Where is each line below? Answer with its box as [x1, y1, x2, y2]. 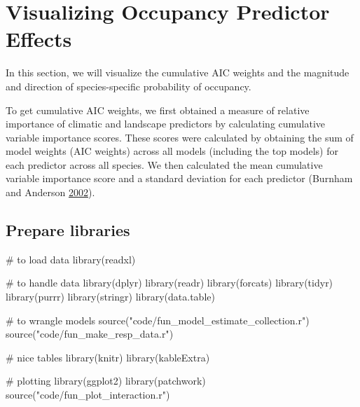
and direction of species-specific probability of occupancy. [6, 78, 251, 93]
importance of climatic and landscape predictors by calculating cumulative [6, 116, 326, 131]
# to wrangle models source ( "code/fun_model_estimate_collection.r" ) [6, 312, 310, 327]
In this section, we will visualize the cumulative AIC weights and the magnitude [6, 65, 349, 80]
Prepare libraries [6, 219, 130, 241]
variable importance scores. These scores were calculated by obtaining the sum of [6, 130, 354, 144]
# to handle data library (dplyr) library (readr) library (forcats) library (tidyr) [6, 275, 333, 290]
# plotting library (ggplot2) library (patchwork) [6, 373, 206, 388]
